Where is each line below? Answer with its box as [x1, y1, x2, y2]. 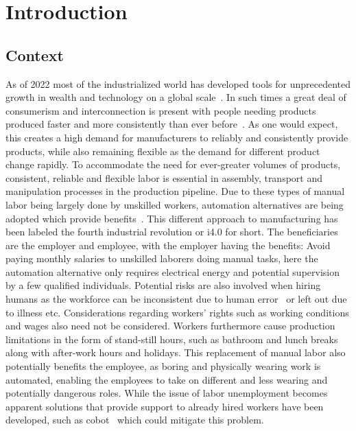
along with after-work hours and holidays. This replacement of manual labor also [5, 345, 346, 360]
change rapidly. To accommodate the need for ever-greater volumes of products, [5, 157, 341, 172]
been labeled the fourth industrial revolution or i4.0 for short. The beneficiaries [5, 224, 338, 239]
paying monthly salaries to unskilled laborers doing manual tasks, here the [5, 251, 318, 266]
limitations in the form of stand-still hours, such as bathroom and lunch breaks [5, 331, 338, 346]
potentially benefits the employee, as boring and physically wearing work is [5, 359, 321, 373]
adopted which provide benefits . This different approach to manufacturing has [5, 211, 338, 225]
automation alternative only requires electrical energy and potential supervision [5, 264, 340, 279]
